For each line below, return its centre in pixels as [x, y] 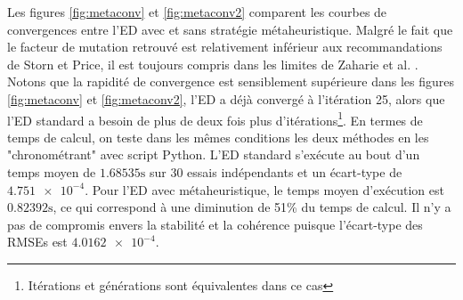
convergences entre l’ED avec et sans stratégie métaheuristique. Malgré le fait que [230, 29]
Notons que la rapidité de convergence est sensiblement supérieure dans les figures [231, 81]
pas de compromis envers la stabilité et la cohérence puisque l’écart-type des [215, 224]
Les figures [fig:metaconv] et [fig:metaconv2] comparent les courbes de [197, 12]
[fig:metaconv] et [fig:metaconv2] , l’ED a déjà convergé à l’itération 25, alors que [226, 98]
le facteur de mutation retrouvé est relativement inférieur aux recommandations [225, 47]
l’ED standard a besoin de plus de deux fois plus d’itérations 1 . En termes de [215, 118]
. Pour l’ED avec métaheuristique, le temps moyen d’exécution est [264, 189]
